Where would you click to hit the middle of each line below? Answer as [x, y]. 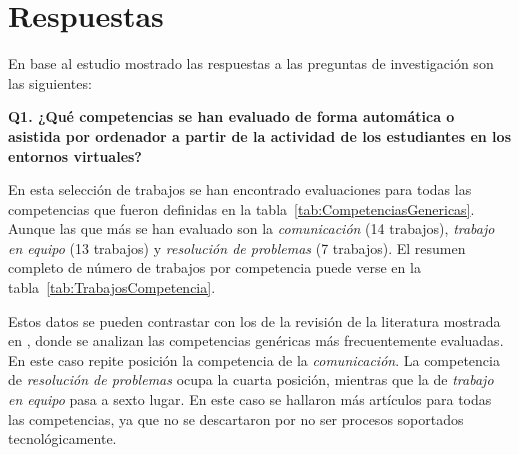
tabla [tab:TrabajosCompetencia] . [112, 287]
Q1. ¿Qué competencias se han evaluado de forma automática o [231, 116]
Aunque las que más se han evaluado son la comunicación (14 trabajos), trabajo [251, 228]
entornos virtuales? [75, 155]
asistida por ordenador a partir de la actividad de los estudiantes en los [259, 135]
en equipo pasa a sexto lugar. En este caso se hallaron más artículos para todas [250, 399]
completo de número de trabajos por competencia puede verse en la [214, 267]
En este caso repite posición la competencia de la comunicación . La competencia [254, 359]
